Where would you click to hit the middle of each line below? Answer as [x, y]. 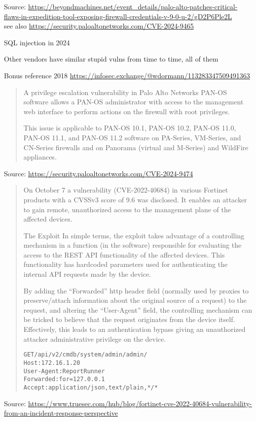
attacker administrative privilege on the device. [95, 339]
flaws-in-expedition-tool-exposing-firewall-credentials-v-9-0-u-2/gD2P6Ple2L [118, 16]
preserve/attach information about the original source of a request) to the [135, 300]
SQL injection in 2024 [37, 42]
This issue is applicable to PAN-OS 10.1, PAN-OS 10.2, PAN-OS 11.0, [130, 128]
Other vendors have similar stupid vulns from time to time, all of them [111, 59]
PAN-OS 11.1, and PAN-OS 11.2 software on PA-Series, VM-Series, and [132, 137]
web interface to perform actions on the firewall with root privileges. [127, 111]
